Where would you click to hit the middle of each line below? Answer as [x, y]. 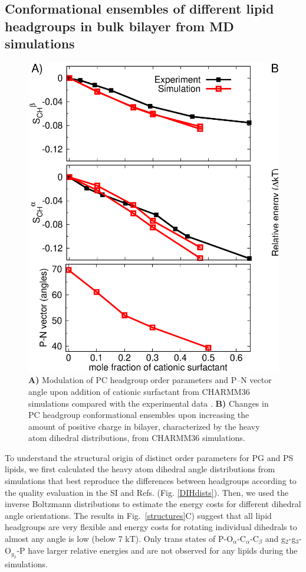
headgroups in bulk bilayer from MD [119, 26]
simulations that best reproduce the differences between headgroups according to [151, 481]
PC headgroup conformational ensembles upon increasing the [139, 415]
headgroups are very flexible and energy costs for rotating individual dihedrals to [151, 527]
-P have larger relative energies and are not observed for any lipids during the [157, 550]
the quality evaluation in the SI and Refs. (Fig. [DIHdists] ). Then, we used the [147, 492]
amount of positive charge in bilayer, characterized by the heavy [144, 426]
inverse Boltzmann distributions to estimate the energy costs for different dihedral [153, 504]
